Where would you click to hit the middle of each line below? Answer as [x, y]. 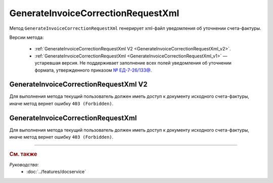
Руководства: [24, 164]
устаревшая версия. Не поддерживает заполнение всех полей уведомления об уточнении [133, 63]
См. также [23, 154]
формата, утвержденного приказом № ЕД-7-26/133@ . [93, 70]
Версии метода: [27, 37]
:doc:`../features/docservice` [56, 172]
